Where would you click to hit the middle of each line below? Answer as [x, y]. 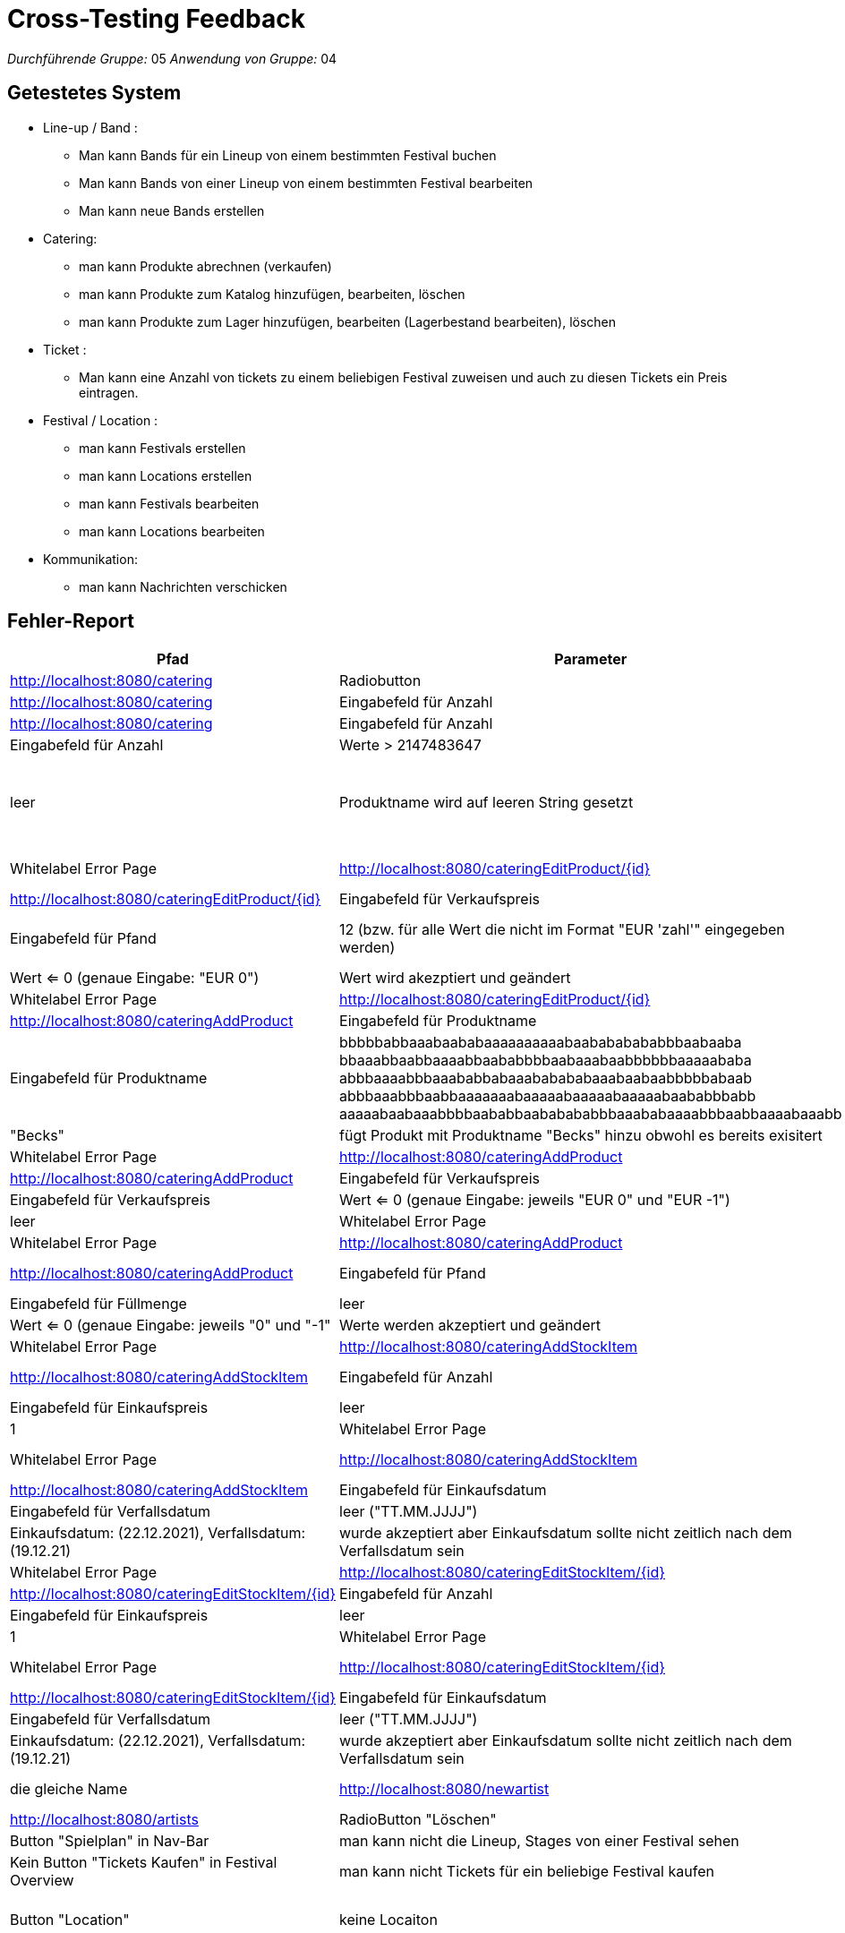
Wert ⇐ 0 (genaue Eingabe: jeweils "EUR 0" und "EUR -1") [535, 1200]
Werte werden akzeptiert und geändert [470, 1326]
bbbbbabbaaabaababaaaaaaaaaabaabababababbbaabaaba [541, 1043]
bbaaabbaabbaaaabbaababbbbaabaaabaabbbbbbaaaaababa [546, 1061]
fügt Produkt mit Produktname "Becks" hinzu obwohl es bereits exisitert [581, 1136]
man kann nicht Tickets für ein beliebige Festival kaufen [527, 1872]
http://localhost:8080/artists [104, 1820]
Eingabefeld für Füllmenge [98, 1304]
